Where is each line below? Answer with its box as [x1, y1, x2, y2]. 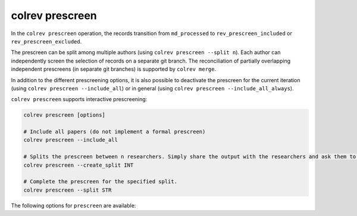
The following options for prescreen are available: [11, 202, 136, 209]
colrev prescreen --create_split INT [23, 161, 134, 168]
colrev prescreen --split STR [23, 186, 112, 193]
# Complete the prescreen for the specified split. [23, 179, 178, 185]
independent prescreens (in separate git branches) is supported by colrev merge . [11, 65, 217, 73]
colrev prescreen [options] [23, 112, 105, 118]
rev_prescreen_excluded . [11, 37, 82, 45]
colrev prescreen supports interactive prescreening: [11, 96, 148, 103]
